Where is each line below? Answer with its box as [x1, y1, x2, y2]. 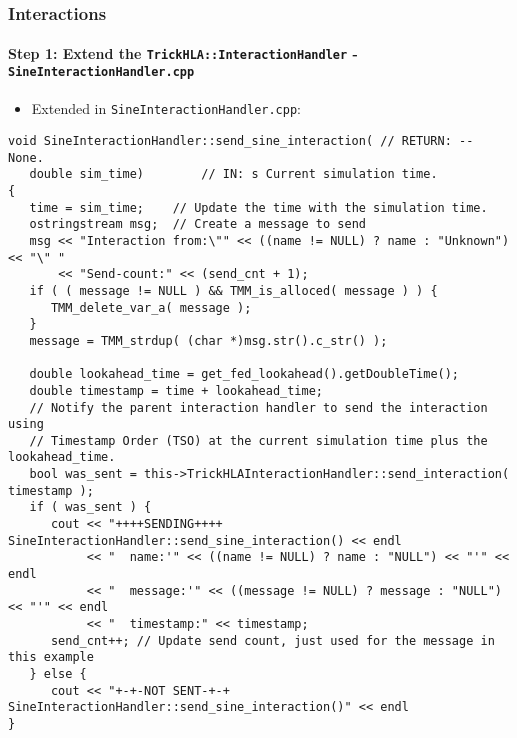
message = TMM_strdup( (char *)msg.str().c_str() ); [29, 333, 388, 348]
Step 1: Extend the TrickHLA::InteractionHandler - [8, 43, 358, 64]
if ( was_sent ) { [29, 500, 152, 515]
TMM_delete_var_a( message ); [50, 300, 252, 315]
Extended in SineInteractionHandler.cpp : [31, 98, 301, 119]
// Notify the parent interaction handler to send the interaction [29, 400, 488, 415]
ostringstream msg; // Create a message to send [29, 217, 366, 232]
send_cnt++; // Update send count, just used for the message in [50, 633, 495, 648]
